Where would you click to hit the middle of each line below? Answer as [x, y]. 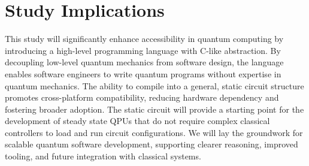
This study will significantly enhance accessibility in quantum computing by [144, 39]
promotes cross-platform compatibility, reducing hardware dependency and [142, 97]
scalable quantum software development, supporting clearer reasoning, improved [152, 144]
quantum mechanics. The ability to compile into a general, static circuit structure [154, 85]
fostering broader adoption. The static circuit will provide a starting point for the [154, 109]
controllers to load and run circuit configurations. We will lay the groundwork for [154, 132]
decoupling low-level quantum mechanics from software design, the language [144, 62]
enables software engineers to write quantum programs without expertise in [143, 73]
